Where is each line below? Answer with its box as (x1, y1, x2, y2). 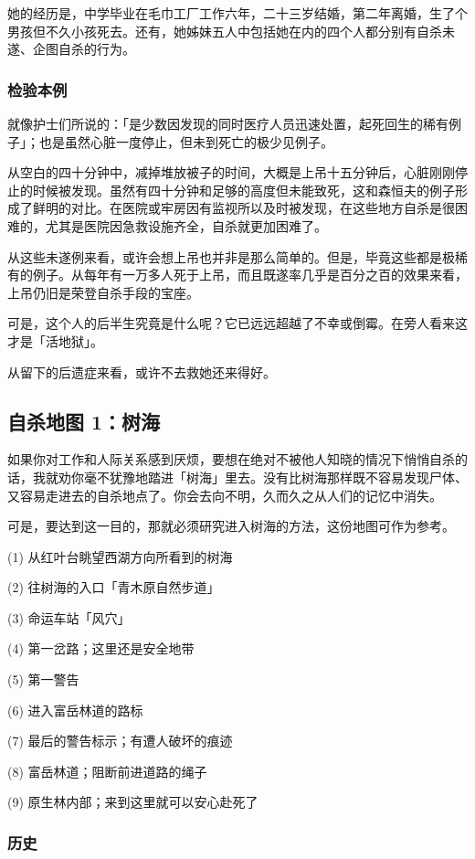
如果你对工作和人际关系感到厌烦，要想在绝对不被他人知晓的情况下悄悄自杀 (7, 450, 455, 469)
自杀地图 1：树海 (7, 407, 161, 435)
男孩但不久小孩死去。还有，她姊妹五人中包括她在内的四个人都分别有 (7, 21, 417, 40)
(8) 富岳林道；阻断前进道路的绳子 (7, 761, 207, 780)
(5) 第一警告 (7, 670, 79, 689)
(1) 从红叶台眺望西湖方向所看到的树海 (7, 546, 233, 566)
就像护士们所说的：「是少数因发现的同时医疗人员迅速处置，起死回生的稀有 (7, 114, 449, 133)
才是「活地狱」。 (7, 331, 103, 350)
